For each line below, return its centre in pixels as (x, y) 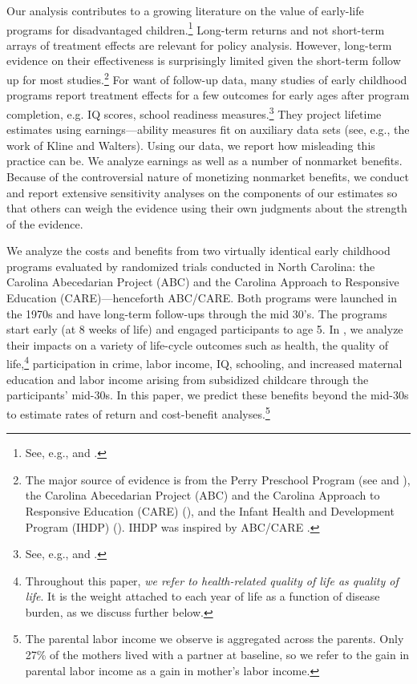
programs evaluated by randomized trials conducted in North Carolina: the (191, 266)
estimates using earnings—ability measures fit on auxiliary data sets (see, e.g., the (208, 130)
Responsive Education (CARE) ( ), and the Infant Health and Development (210, 510)
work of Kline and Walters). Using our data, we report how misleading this (191, 145)
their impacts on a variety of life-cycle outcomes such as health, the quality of (197, 344)
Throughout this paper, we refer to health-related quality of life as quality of (212, 580)
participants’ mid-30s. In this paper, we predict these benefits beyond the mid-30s (208, 395)
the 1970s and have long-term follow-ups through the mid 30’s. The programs (197, 313)
